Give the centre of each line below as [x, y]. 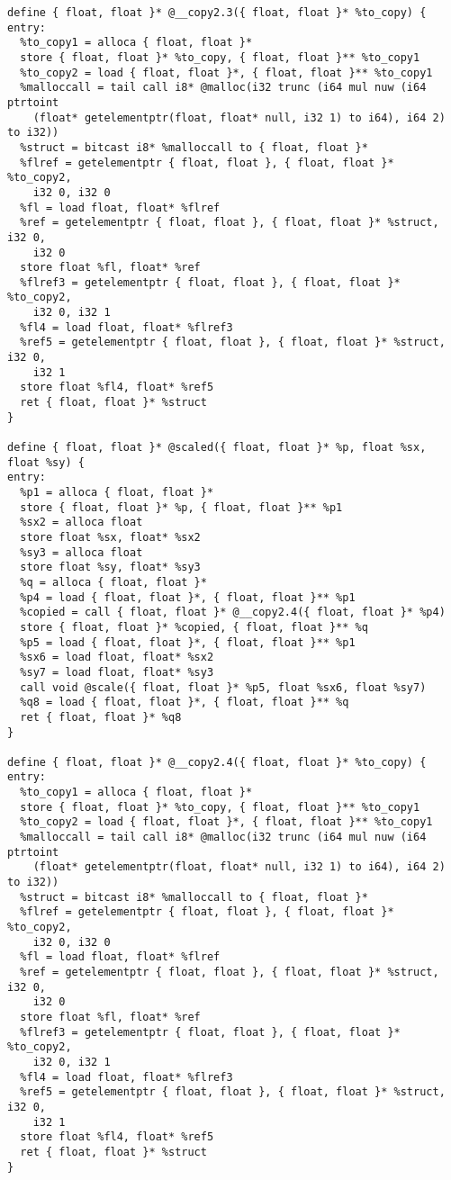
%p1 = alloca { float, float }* [117, 492]
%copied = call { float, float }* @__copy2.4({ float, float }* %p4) [233, 613]
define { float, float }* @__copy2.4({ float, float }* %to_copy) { [217, 762]
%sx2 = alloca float [81, 522]
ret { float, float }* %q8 [101, 717]
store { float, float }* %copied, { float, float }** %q [194, 627]
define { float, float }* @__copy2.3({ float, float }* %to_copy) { [217, 13]
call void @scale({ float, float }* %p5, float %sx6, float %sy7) [223, 687]
